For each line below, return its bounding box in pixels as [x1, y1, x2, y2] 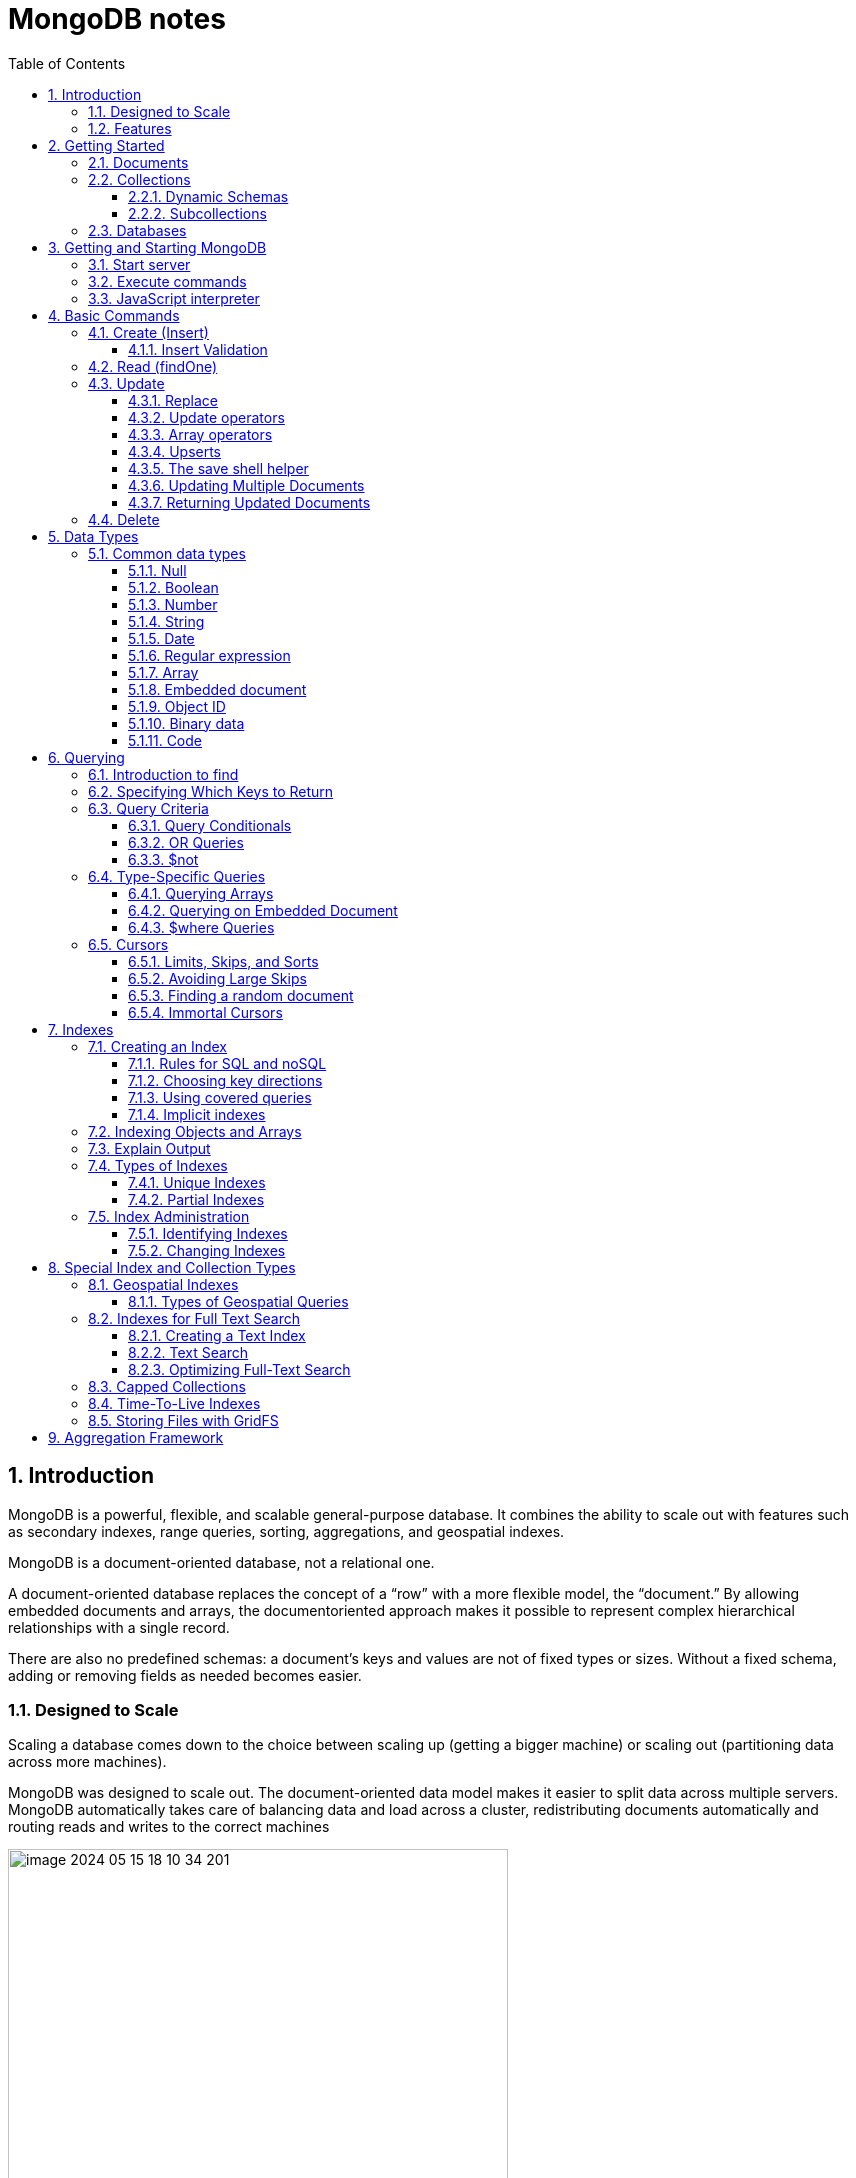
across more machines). [8, 1753, 167, 1771]
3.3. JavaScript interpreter [88, 289, 260, 307]
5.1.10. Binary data [128, 714, 245, 732]
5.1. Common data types [88, 544, 246, 562]
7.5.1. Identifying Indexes [128, 1224, 288, 1242]
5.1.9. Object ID [128, 697, 226, 715]
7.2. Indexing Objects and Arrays [88, 1122, 302, 1140]
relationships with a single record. [8, 1618, 230, 1636]
